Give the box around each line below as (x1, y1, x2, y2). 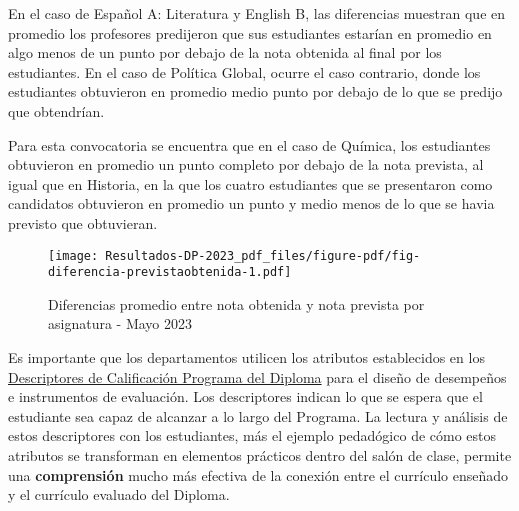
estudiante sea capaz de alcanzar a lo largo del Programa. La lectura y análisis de (8, 405, 508, 426)
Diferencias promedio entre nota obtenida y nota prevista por (48, 293, 425, 314)
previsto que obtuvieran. (8, 212, 158, 233)
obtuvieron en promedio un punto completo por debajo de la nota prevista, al (8, 154, 484, 175)
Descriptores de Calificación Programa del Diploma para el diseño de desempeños (8, 366, 507, 387)
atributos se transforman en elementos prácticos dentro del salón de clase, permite (8, 445, 512, 465)
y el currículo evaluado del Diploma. (8, 484, 230, 505)
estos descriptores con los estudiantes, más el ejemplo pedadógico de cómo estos (8, 425, 497, 446)
